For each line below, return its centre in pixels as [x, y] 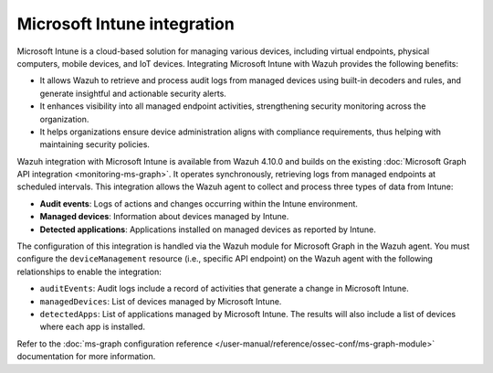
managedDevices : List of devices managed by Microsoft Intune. [161, 301]
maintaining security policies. [95, 144]
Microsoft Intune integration [126, 24]
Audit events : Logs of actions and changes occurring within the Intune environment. [199, 203]
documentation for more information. [86, 357]
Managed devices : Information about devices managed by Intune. [164, 217]
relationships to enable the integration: [89, 272]
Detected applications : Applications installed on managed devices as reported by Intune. [208, 229]
